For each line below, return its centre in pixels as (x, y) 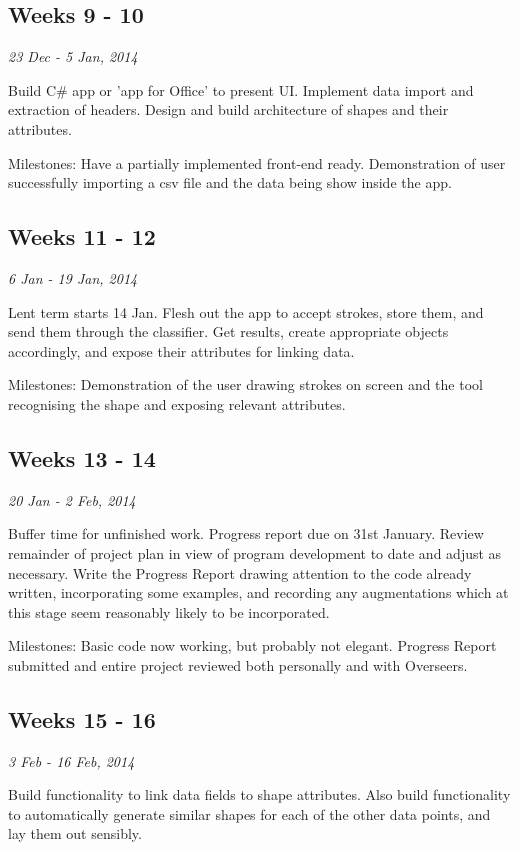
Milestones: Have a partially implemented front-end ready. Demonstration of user (257, 162)
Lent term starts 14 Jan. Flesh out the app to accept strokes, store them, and (246, 311)
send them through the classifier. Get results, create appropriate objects (228, 331)
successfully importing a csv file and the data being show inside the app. (230, 182)
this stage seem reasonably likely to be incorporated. (169, 611)
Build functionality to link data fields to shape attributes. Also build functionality (259, 794)
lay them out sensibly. (75, 833)
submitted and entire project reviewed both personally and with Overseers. (238, 664)
